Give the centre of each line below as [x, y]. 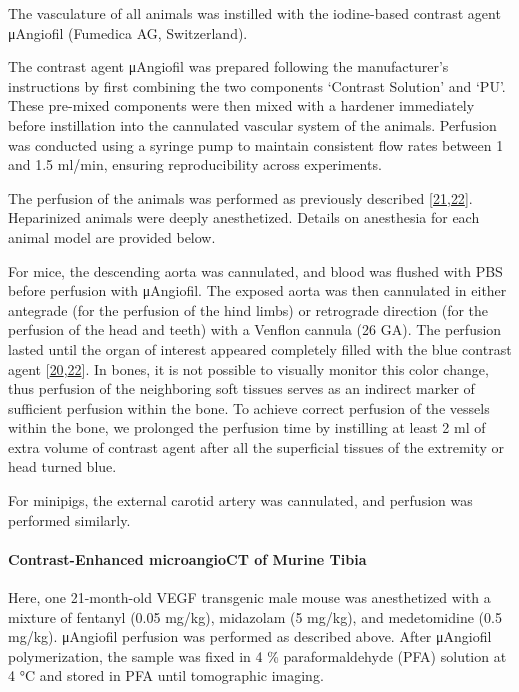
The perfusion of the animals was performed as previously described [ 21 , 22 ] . [240, 197]
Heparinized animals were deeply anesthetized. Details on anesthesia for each [244, 217]
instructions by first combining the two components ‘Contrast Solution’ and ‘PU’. [257, 85]
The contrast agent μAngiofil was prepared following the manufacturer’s [228, 66]
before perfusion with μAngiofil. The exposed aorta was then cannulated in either [257, 290]
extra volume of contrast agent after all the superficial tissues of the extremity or [256, 446]
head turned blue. [62, 466]
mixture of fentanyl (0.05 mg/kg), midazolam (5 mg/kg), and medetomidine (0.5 [255, 616]
